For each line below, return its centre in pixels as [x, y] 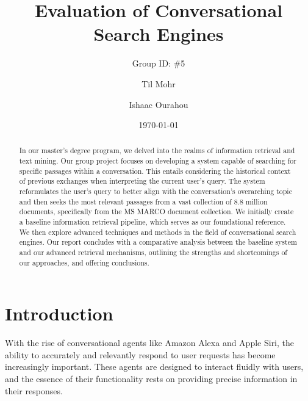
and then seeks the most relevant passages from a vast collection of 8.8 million [143, 201]
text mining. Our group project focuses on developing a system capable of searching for [158, 161]
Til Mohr [159, 83]
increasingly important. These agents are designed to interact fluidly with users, [154, 367]
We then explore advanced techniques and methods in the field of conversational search [158, 232]
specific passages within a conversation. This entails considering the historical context [155, 171]
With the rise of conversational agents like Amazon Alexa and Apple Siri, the [150, 343]
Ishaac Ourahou [159, 104]
